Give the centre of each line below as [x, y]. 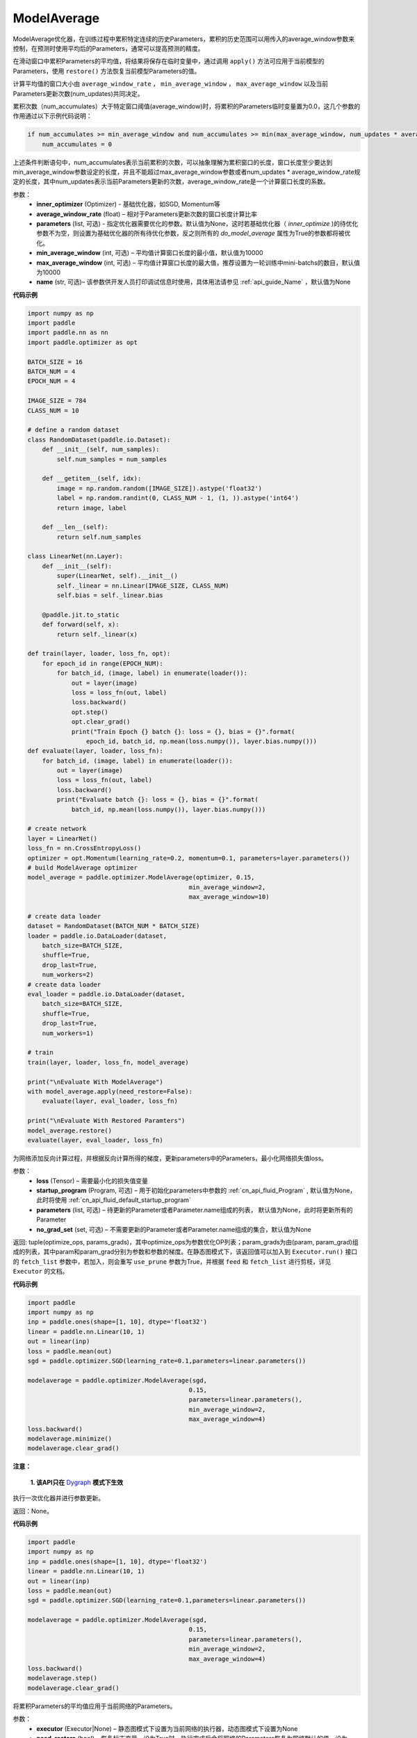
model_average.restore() [70, 1130]
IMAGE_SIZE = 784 [57, 401]
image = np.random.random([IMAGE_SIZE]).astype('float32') [160, 488]
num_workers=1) [68, 1033]
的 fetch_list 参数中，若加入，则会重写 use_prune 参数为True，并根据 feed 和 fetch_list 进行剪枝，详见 [172, 1261]
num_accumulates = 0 [77, 144]
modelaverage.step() [62, 1678]
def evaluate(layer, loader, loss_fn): [95, 751]
